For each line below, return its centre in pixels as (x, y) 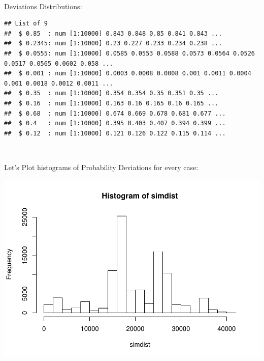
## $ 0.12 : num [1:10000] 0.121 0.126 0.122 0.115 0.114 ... (115, 133)
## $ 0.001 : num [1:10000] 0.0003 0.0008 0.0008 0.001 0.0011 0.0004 (128, 74)
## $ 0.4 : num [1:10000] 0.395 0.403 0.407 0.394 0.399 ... (115, 123)
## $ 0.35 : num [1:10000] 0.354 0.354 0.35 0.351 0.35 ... (111, 93)
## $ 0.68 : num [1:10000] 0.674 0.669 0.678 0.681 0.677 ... (115, 113)
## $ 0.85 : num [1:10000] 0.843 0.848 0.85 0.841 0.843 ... (113, 33)
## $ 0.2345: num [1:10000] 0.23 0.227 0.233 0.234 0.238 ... (113, 44)
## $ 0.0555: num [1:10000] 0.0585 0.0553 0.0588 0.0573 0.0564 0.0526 (129, 53)
